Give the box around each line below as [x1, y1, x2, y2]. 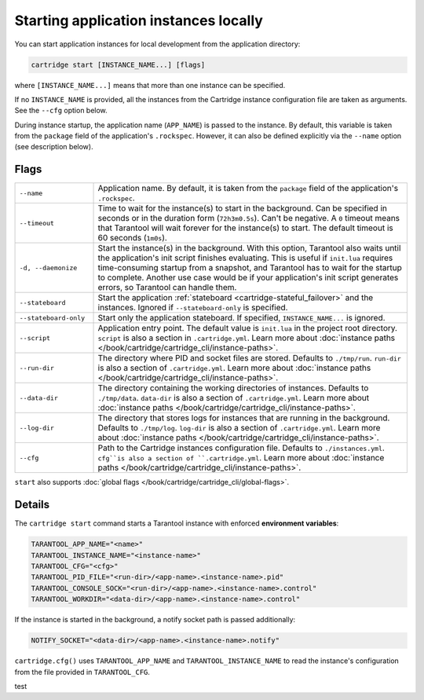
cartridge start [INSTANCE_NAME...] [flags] [31, 60, 206, 69]
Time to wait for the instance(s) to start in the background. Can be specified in [97, 203, 388, 214]
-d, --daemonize [19, 263, 78, 272]
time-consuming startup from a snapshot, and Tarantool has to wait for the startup [97, 262, 402, 273]
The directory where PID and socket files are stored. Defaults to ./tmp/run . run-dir [97, 353, 402, 364]
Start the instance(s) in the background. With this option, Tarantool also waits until [97, 243, 401, 254]
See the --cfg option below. [14, 106, 108, 115]
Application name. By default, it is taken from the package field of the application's [97, 183, 399, 194]
